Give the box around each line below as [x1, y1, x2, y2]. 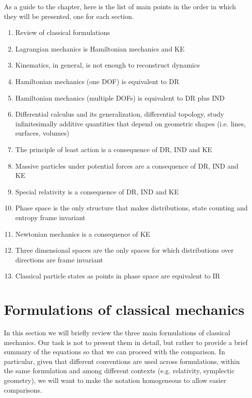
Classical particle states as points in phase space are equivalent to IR [15, 271, 220, 281]
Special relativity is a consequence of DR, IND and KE [15, 186, 179, 196]
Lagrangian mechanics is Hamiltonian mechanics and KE [15, 43, 185, 53]
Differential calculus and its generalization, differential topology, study [15, 109, 224, 119]
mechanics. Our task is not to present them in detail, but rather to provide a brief [4, 337, 248, 347]
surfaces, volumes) [15, 128, 69, 138]
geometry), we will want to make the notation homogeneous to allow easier [4, 375, 226, 385]
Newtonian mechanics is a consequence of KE [15, 228, 150, 239]
